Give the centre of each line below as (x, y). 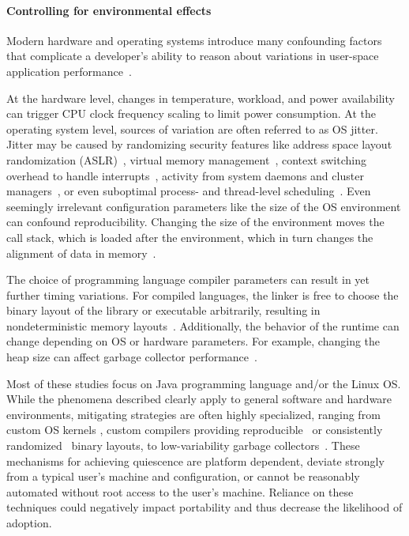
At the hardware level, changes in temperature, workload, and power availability (201, 98)
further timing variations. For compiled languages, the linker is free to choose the (203, 294)
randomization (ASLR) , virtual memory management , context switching (186, 159)
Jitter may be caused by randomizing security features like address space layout (199, 144)
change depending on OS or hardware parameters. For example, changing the (193, 341)
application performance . (69, 71)
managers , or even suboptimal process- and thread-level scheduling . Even (189, 191)
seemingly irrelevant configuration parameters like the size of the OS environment (204, 206)
